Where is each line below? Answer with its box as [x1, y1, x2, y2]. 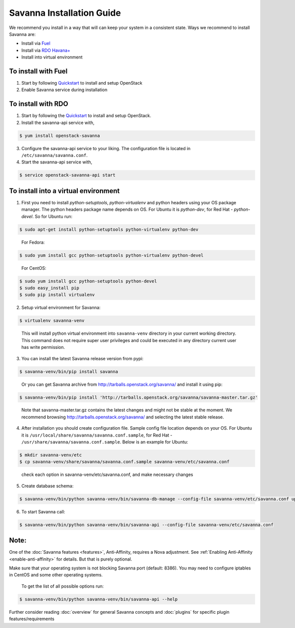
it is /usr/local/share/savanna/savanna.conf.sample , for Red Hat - [21, 432, 173, 438]
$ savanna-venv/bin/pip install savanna [19, 369, 118, 374]
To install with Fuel [9, 67, 68, 75]
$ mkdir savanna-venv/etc [19, 452, 82, 458]
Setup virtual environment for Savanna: [21, 305, 101, 311]
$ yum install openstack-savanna [19, 133, 100, 138]
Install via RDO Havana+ [21, 47, 71, 53]
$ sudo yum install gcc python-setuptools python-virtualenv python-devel [19, 252, 204, 258]
